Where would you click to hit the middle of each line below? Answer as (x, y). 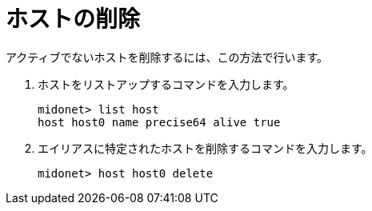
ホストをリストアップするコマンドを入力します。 (166, 84)
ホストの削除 (73, 19)
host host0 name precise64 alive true (159, 122)
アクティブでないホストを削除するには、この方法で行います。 (167, 57)
